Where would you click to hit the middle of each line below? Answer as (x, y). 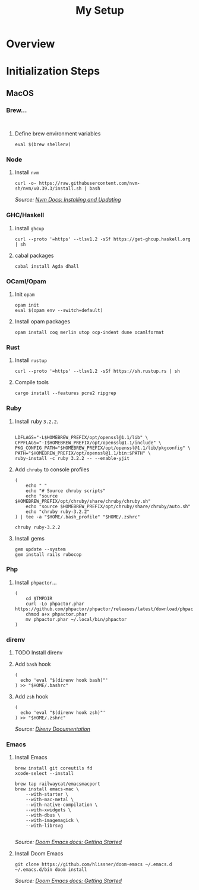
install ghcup (29, 228)
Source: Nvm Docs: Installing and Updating (68, 200)
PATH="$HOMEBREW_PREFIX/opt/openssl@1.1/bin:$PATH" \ (83, 453)
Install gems (29, 538)
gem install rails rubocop (48, 554)
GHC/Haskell (25, 215)
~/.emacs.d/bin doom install (51, 870)
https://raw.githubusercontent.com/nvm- (90, 183)
